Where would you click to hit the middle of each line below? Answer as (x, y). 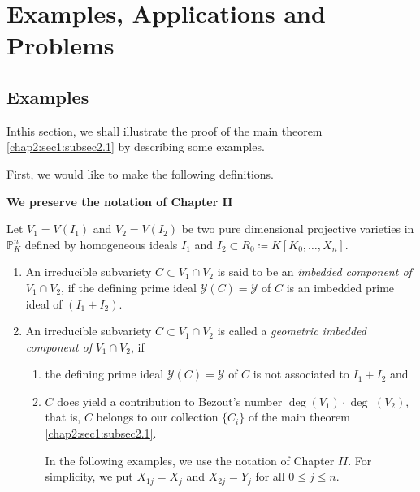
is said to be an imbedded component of (314, 272)
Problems (61, 45)
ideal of (44, 303)
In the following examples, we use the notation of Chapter (190, 460)
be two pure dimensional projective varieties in (298, 229)
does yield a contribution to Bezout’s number (170, 401)
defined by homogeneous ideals (101, 244)
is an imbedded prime (340, 287)
